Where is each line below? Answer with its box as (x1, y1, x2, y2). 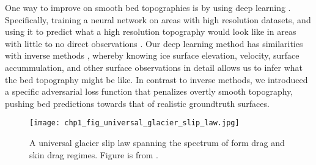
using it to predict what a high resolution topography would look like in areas (5, 25, 296, 38)
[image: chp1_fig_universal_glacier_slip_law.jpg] (29, 119, 240, 128)
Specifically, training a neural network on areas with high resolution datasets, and (5, 13, 311, 26)
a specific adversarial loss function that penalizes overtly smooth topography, (5, 85, 293, 98)
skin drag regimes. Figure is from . (29, 148, 158, 161)
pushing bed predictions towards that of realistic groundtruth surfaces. (5, 97, 270, 109)
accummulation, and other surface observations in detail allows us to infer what (5, 61, 303, 73)
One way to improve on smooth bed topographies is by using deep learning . (5, 1, 291, 13)
